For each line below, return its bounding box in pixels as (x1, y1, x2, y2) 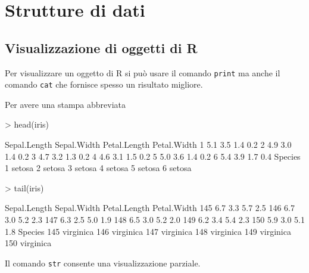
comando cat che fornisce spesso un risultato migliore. (5, 78, 203, 91)
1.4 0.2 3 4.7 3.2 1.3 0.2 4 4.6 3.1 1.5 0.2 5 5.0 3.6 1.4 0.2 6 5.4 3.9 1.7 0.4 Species (5, 150, 301, 162)
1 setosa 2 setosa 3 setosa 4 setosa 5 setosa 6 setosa (5, 162, 192, 174)
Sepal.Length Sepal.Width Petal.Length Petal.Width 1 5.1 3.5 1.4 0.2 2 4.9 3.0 (5, 138, 292, 151)
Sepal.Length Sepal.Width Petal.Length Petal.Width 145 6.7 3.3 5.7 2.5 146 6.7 (5, 201, 295, 214)
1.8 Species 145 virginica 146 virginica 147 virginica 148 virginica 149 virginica (5, 225, 291, 237)
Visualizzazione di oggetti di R (5, 38, 198, 57)
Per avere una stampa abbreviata (5, 98, 126, 110)
